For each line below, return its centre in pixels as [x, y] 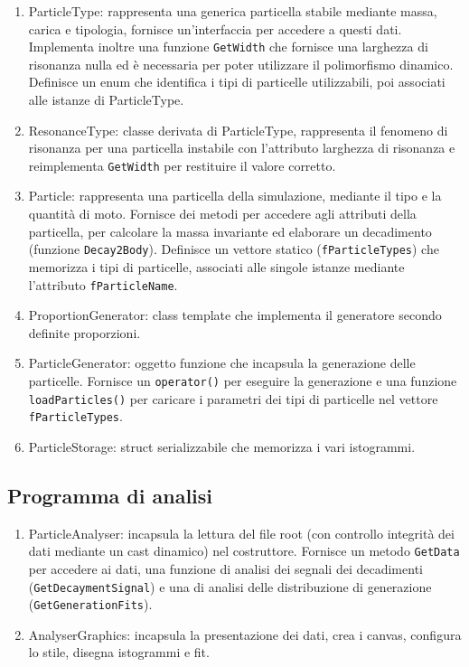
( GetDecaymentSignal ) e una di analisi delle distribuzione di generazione [230, 586]
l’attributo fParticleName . [103, 284]
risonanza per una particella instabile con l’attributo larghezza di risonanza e [242, 148]
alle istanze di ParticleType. [106, 100]
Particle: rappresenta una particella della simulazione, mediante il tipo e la [235, 196]
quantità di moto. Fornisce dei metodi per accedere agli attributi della [222, 214]
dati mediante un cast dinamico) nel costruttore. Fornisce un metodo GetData [244, 551]
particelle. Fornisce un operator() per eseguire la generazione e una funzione [243, 380]
